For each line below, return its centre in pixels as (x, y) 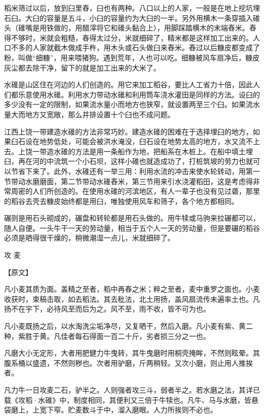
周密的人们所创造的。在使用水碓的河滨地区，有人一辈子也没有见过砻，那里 (135, 191)
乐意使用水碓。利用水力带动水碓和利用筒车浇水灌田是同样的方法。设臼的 (139, 94)
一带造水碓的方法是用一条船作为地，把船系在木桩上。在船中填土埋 (142, 151)
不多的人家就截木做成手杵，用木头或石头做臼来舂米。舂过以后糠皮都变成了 (135, 47)
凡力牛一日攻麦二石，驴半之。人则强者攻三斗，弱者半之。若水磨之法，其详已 (132, 390)
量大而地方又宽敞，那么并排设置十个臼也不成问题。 (89, 114)
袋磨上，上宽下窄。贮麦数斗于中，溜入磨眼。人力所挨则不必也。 (111, 410)
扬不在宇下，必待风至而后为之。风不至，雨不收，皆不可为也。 (107, 309)
